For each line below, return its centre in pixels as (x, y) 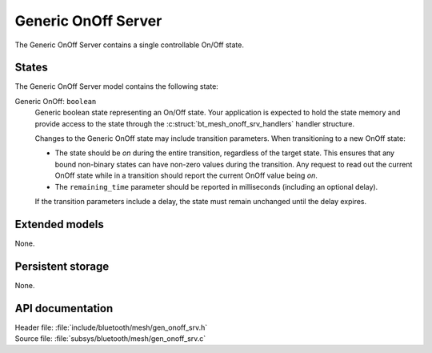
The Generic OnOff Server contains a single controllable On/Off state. (129, 45)
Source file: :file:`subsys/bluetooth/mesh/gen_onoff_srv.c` (110, 339)
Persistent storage (62, 266)
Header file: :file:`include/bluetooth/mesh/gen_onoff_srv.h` (111, 327)
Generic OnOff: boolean (56, 101)
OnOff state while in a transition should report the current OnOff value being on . (186, 175)
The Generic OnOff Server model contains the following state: (117, 86)
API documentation (64, 308)
